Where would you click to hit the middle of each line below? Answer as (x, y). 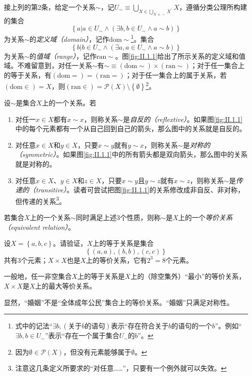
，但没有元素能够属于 (97, 351)
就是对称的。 (36, 164)
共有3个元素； (26, 260)
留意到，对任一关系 (61, 65)
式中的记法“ (34, 326)
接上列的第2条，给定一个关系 (50, 7)
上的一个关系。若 (69, 103)
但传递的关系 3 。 (40, 200)
